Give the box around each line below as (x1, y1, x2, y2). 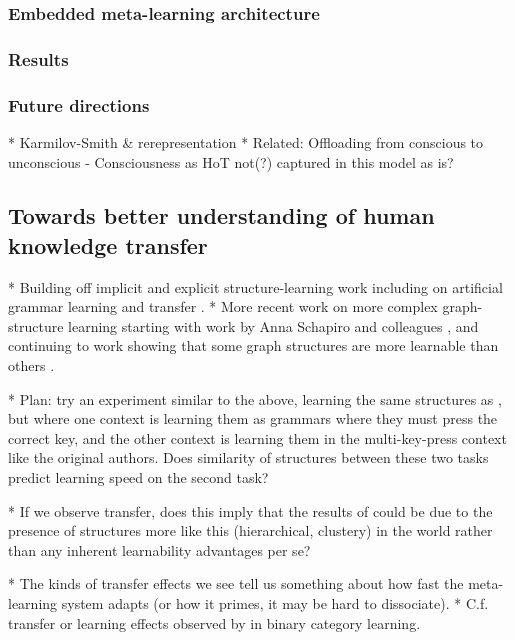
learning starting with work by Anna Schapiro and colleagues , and (68, 315, 479, 336)
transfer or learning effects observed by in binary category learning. (8, 612, 421, 633)
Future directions (8, 92, 150, 117)
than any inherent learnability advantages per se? (8, 539, 311, 560)
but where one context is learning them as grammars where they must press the (8, 408, 498, 429)
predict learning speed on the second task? (8, 467, 269, 488)
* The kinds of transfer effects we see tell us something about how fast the (8, 573, 464, 594)
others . (8, 355, 55, 376)
